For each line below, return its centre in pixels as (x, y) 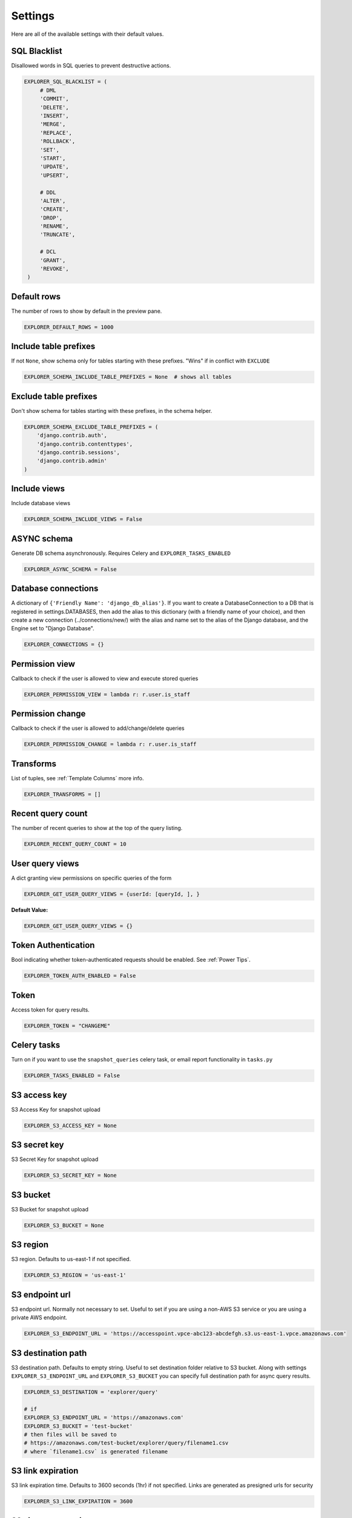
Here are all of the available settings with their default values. (88, 34)
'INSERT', (54, 116)
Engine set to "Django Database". (53, 628)
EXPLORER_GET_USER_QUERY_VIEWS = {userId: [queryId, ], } (112, 894)
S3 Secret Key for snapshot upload (55, 1159)
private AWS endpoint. (39, 1318)
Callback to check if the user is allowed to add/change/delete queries (98, 728)
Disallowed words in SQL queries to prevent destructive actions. (91, 66)
